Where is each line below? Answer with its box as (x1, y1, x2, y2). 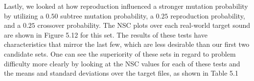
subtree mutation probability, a (60, 10, 154, 20)
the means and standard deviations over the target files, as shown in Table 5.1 (4, 68, 238, 78)
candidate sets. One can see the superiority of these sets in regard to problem (4, 48, 236, 59)
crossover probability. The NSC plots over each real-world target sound (37, 20, 251, 30)
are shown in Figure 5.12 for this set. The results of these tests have (4, 29, 208, 40)
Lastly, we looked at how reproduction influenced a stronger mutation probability (4, 1, 248, 11)
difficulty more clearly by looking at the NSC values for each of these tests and (4, 58, 240, 68)
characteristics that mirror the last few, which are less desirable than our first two (4, 39, 250, 49)
